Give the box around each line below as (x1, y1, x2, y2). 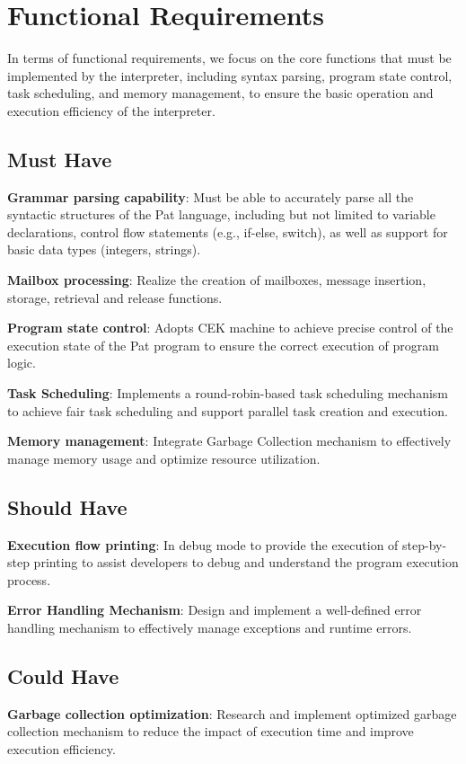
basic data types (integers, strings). (7, 240, 201, 259)
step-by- (402, 535, 447, 554)
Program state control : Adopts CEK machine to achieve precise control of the (7, 318, 453, 337)
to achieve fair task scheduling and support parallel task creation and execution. (7, 401, 448, 420)
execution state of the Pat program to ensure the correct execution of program (7, 335, 439, 354)
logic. (7, 353, 36, 372)
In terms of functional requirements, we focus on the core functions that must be (7, 49, 452, 67)
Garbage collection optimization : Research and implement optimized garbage (7, 704, 457, 723)
